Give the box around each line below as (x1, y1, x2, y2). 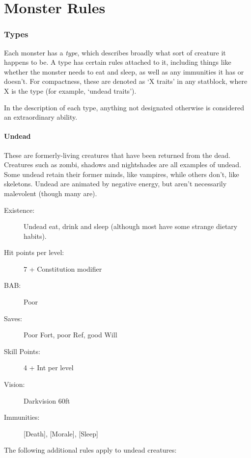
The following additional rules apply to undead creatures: (4, 445, 177, 455)
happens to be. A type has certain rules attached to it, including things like (4, 57, 231, 67)
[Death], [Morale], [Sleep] (24, 428, 98, 438)
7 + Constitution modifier (24, 263, 102, 274)
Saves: (4, 313, 23, 323)
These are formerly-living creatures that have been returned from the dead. (4, 150, 230, 160)
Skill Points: (4, 346, 40, 356)
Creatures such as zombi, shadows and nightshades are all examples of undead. (4, 159, 241, 170)
